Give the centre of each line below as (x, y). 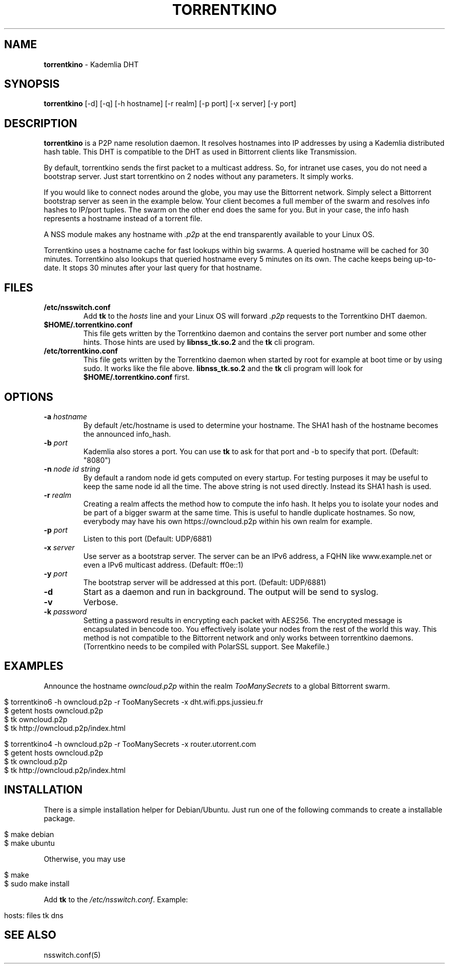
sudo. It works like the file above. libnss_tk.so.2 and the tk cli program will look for (223, 369)
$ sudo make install (37, 883)
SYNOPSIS (32, 84)
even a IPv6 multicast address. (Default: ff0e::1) (163, 565)
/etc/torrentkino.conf (81, 351)
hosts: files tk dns (34, 915)
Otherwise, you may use (85, 859)
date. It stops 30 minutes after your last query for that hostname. (153, 268)
